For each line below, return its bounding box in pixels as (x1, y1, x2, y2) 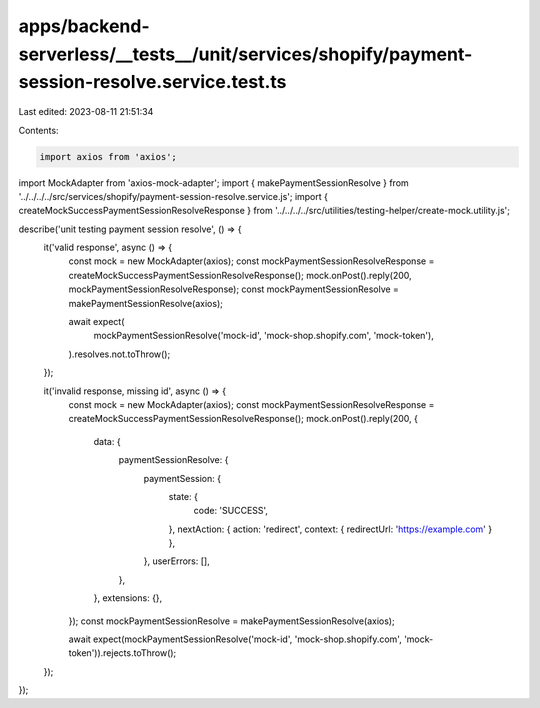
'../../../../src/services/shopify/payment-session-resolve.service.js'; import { (18, 190, 329, 202)
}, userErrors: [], (143, 555, 210, 567)
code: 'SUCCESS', (193, 505, 269, 517)
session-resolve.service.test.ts (18, 71, 287, 94)
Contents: (18, 124, 59, 136)
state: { (168, 490, 199, 502)
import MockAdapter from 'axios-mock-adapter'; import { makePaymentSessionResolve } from (18, 176, 409, 189)
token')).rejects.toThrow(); (68, 647, 177, 659)
